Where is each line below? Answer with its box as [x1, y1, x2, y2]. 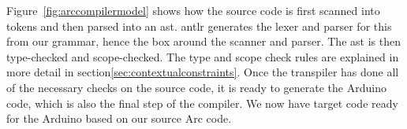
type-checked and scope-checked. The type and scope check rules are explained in [6, 48, 399, 64]
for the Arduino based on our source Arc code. [6, 110, 232, 127]
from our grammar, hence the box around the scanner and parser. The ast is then [6, 33, 401, 50]
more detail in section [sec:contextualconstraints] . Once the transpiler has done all [6, 64, 399, 80]
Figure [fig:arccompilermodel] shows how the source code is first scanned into [6, 2, 380, 18]
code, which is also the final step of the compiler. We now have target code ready [6, 94, 398, 111]
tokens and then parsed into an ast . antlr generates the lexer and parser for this [6, 17, 392, 34]
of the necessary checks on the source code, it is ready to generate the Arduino [6, 79, 386, 95]
